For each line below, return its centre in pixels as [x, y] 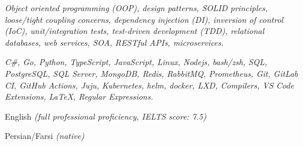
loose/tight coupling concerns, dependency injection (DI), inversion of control [144, 19]
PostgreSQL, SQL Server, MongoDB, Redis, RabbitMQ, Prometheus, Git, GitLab [151, 73]
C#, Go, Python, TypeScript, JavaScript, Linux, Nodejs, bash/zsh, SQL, [136, 62]
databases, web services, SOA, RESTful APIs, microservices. [114, 42]
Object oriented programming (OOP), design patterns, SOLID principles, [136, 8]
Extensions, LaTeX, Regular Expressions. [79, 96]
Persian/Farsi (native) [45, 136]
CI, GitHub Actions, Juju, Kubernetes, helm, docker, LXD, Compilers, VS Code [149, 85]
